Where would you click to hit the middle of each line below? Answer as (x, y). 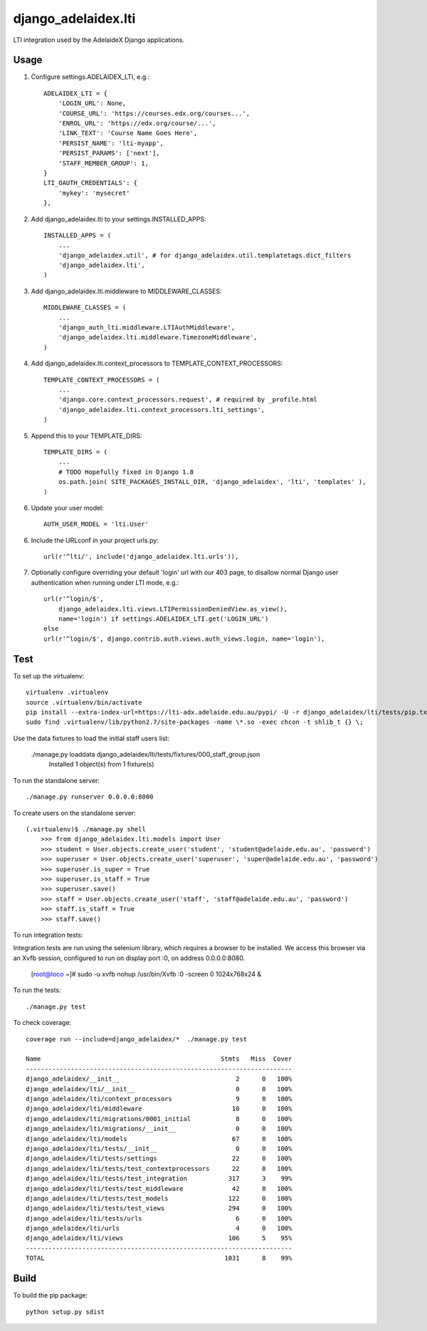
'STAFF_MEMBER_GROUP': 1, (104, 163)
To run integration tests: (48, 935)
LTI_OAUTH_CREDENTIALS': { (91, 183)
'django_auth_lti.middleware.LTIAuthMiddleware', (146, 328)
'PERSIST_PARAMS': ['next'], (109, 153)
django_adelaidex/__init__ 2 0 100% (159, 1079)
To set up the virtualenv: (49, 675)
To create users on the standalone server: (74, 813)
